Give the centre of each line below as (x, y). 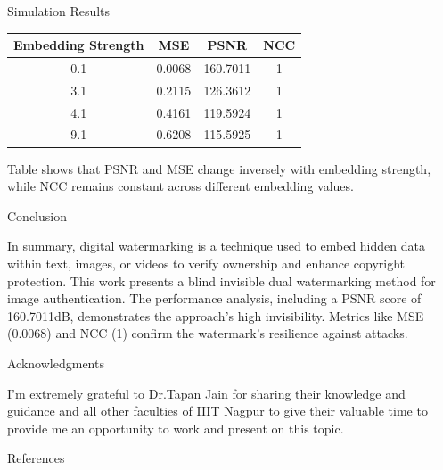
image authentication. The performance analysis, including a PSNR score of (214, 298)
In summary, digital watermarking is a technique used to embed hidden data (216, 246)
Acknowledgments (56, 363)
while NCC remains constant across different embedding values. (180, 186)
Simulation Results (59, 11)
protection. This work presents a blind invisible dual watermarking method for (221, 280)
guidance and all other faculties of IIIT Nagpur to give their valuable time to (217, 411)
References (36, 458)
